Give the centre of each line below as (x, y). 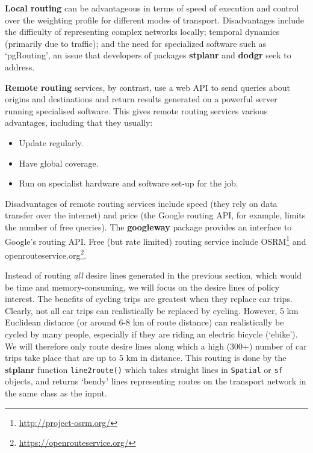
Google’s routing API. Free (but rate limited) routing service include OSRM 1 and (156, 240)
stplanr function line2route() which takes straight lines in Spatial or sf (144, 369)
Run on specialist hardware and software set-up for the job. (129, 183)
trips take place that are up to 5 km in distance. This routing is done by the (146, 358)
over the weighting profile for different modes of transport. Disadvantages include (154, 20)
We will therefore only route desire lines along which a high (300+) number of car (156, 346)
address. (20, 66)
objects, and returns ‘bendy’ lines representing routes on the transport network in (156, 381)
